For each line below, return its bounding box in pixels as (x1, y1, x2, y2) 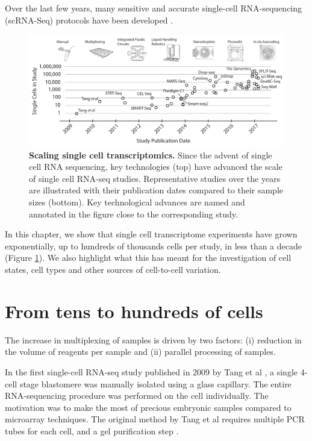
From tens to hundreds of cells (5, 298, 263, 323)
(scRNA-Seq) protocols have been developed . (5, 13, 173, 26)
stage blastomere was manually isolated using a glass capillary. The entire (19, 377, 292, 390)
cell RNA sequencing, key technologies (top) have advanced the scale (29, 160, 282, 173)
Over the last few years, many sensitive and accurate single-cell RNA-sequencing (5, 2, 302, 14)
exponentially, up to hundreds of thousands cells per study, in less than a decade (5, 239, 302, 252)
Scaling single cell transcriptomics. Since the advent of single (29, 148, 272, 161)
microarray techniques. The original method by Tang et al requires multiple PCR (5, 413, 305, 425)
